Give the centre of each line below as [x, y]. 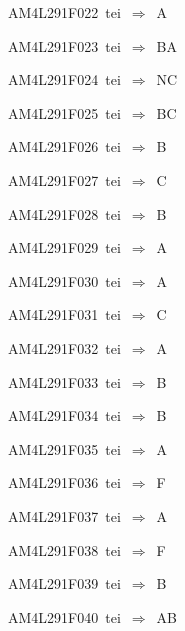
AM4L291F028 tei [64, 213]
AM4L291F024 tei [64, 79]
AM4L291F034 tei [64, 415]
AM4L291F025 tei [64, 112]
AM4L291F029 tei [64, 247]
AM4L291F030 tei [64, 280]
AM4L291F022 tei [64, 12]
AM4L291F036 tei [64, 482]
